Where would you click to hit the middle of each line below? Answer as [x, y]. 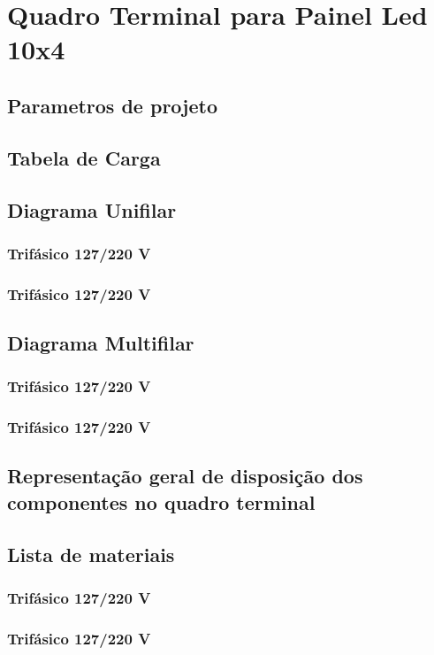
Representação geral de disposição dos [185, 476]
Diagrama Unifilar [92, 209]
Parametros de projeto [112, 105]
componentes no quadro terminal [161, 501]
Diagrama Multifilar [101, 342]
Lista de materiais [91, 554]
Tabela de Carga [84, 157]
